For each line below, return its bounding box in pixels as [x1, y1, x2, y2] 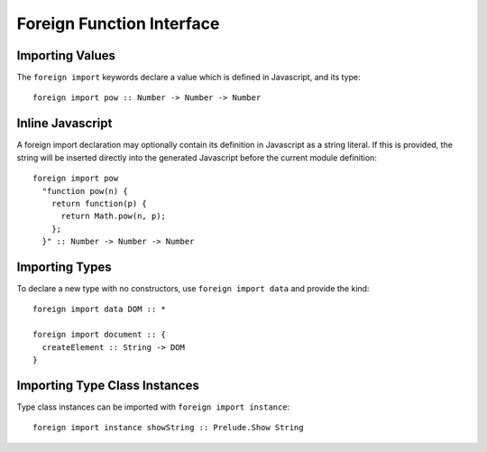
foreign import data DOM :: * [32, 304, 167, 315]
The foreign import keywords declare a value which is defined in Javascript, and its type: [16, 72, 361, 83]
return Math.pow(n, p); [60, 211, 167, 221]
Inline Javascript [16, 115, 113, 131]
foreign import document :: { [32, 329, 167, 340]
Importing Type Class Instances [16, 377, 200, 392]
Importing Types [16, 259, 112, 274]
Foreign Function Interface [16, 14, 220, 33]
